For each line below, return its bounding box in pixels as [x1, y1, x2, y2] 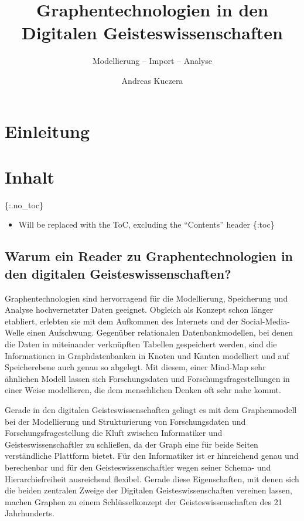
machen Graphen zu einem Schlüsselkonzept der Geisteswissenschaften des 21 [5, 495, 282, 508]
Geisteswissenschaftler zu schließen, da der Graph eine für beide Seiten [5, 438, 258, 450]
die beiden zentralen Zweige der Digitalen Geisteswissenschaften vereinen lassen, [5, 484, 292, 496]
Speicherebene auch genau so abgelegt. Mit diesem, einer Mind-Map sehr [5, 361, 266, 373]
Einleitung [5, 119, 90, 143]
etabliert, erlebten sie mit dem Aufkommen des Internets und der [5, 314, 238, 327]
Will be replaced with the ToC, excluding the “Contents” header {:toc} [18, 218, 275, 231]
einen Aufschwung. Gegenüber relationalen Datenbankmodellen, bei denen [27, 326, 293, 339]
